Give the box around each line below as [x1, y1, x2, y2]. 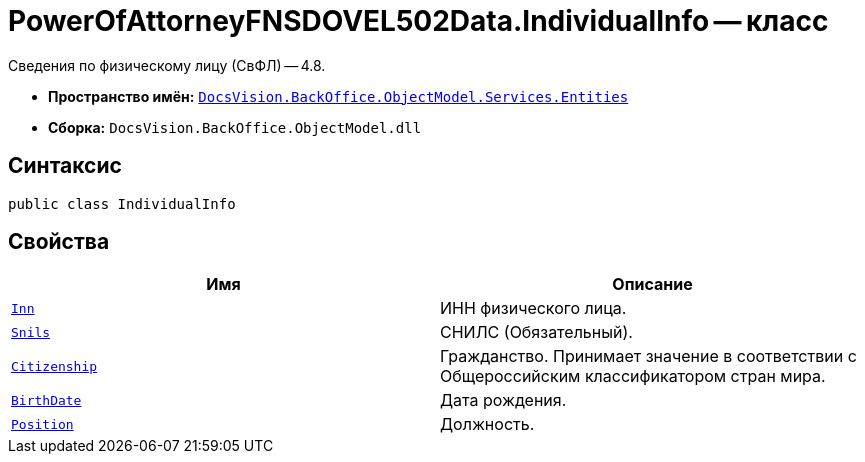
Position [11, 416, 74, 432]
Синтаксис [8, 153, 122, 179]
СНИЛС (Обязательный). [440, 322, 633, 343]
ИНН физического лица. [440, 298, 627, 319]
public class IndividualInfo [8, 195, 236, 212]
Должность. [440, 414, 535, 435]
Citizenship [11, 358, 98, 374]
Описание [612, 274, 693, 295]
